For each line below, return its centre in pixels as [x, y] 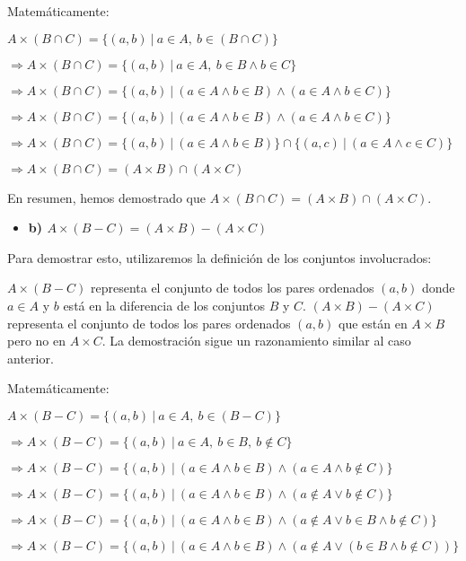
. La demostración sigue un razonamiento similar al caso [256, 341]
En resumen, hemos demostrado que [106, 197]
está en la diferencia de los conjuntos [164, 305]
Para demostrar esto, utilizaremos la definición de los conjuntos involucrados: [220, 257]
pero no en [36, 341]
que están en [373, 323]
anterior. [31, 358]
